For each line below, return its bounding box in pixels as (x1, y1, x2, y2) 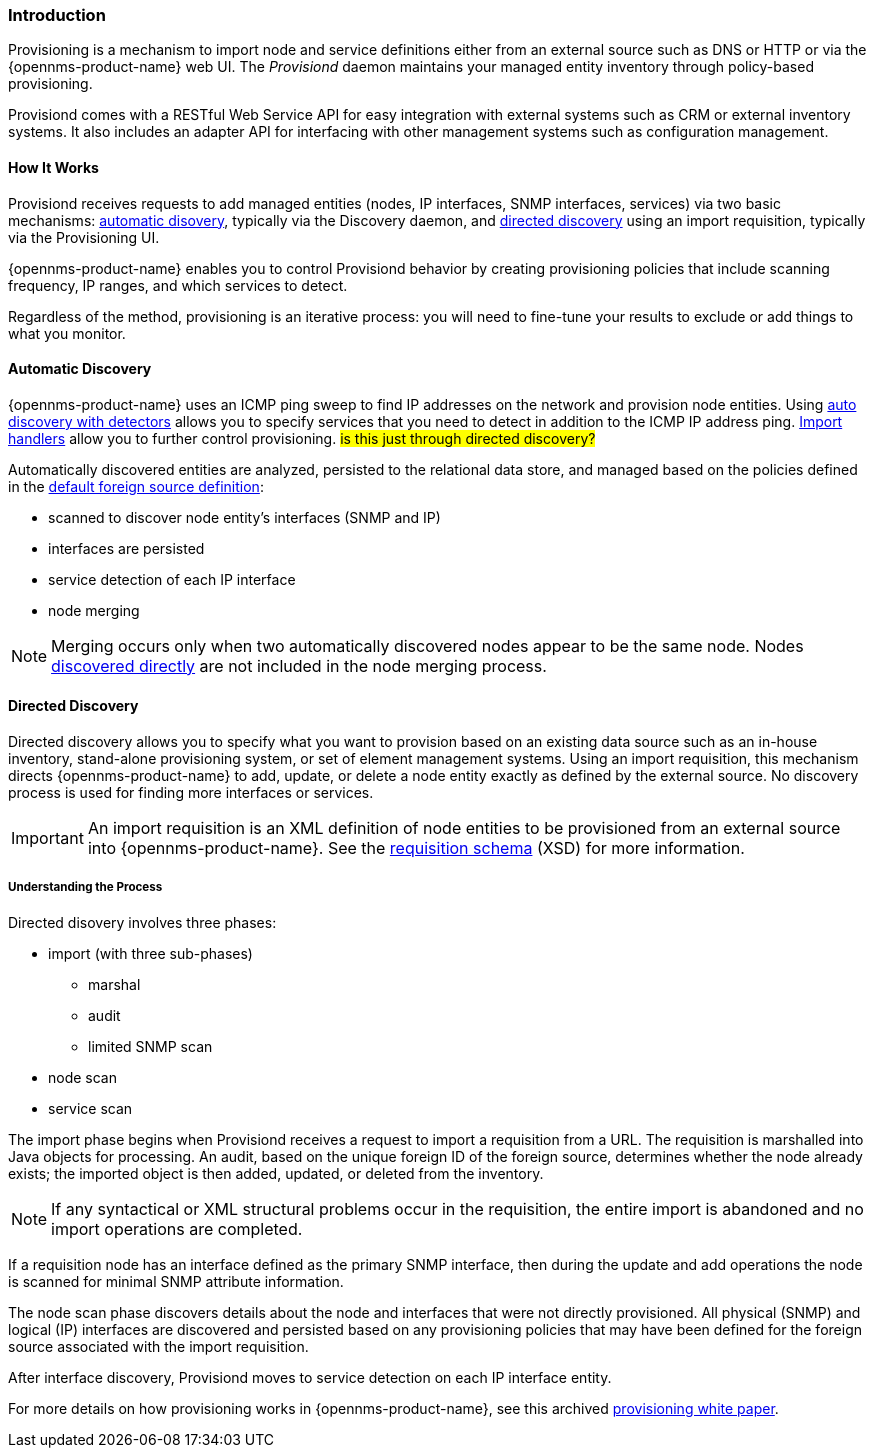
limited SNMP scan (88, 1037, 213, 1055)
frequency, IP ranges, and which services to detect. (8, 276, 348, 294)
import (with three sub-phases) (48, 944, 253, 962)
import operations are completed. (51, 1218, 303, 1239)
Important (11, 828, 84, 849)
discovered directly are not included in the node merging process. (51, 655, 547, 676)
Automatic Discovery (8, 360, 152, 378)
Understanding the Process (8, 880, 163, 895)
